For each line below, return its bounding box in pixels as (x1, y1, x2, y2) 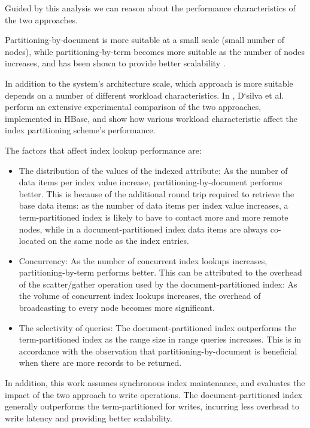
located (19, 234, 45, 247)
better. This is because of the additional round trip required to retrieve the (19, 187, 294, 200)
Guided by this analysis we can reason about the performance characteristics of (5, 2, 296, 14)
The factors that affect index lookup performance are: (5, 143, 202, 156)
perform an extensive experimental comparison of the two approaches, (5, 100, 262, 113)
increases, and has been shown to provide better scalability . (5, 57, 226, 69)
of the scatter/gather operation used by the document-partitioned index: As (19, 277, 297, 290)
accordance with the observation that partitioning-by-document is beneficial (19, 344, 297, 357)
